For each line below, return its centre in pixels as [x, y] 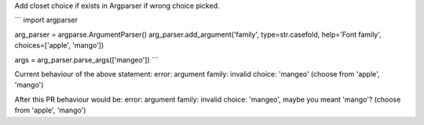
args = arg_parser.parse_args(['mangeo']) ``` [86, 59]
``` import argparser [46, 20]
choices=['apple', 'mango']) [59, 45]
